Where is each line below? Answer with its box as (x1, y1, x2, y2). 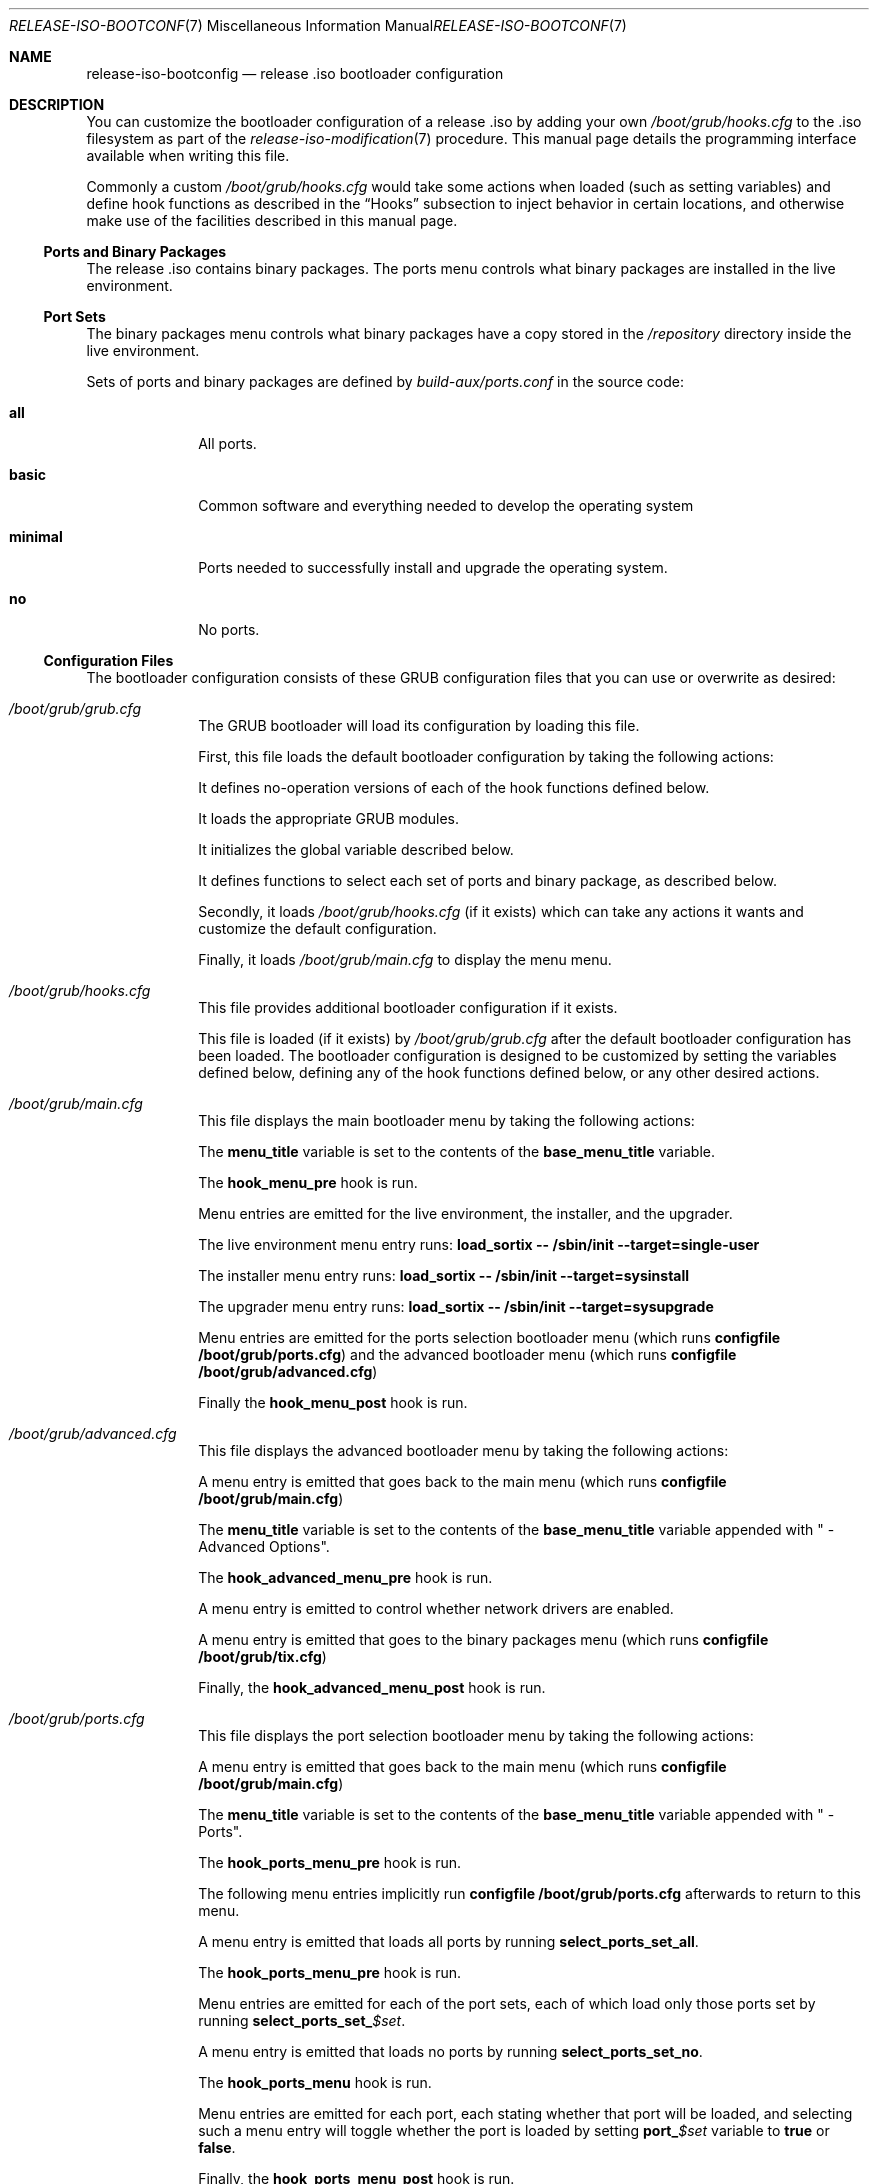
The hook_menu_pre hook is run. (198, 1174, 418, 1191)
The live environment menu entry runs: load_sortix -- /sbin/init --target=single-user (198, 1236, 760, 1253)
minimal (9, 528, 63, 545)
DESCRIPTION (9, 96, 105, 113)
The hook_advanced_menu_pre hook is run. (198, 1569, 493, 1586)
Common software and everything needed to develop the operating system (198, 497, 694, 514)
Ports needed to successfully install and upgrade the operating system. (198, 559, 668, 576)
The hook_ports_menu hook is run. (198, 2074, 432, 2091)
